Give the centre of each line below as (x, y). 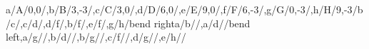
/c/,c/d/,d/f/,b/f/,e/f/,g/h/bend (79, 23)
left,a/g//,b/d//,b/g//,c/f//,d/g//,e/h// (96, 37)
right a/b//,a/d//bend (202, 23)
